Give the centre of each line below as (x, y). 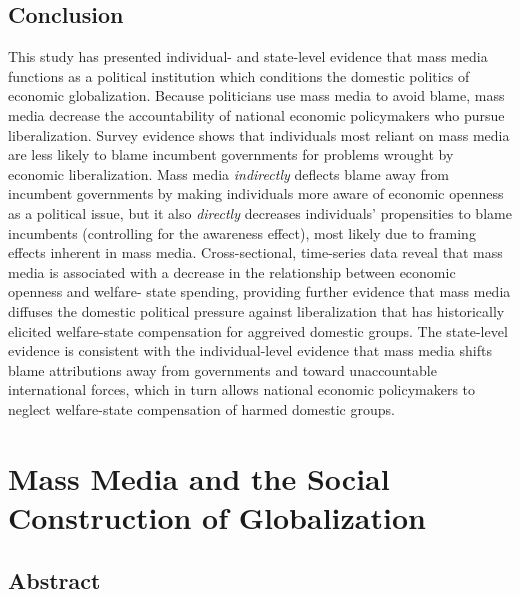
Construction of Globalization (217, 516)
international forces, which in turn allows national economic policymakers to (242, 389)
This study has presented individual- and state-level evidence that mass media (248, 56)
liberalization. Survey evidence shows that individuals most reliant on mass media (259, 134)
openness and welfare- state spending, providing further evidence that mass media (259, 291)
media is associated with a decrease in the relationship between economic (232, 271)
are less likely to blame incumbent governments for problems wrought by (231, 154)
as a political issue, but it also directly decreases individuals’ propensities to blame (260, 212)
